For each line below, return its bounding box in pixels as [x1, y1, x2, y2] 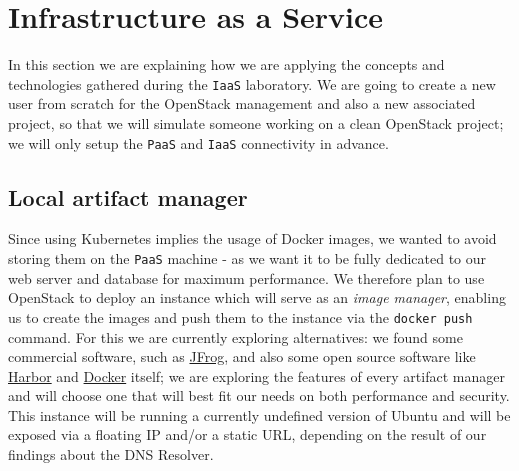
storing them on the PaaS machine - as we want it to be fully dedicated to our [8, 248, 487, 269]
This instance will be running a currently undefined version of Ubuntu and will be [8, 404, 511, 425]
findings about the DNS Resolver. [8, 444, 214, 465]
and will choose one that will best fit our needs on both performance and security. [8, 385, 510, 406]
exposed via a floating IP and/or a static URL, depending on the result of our [8, 424, 487, 445]
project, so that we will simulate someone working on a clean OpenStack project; [8, 112, 504, 133]
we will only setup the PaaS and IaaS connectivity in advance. [8, 132, 389, 153]
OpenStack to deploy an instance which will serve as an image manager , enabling [8, 287, 506, 308]
